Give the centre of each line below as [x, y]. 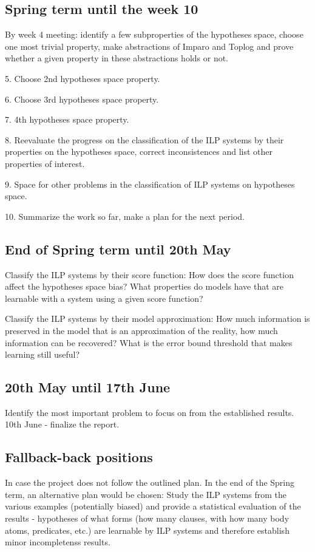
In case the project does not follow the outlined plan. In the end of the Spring [150, 482]
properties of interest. [45, 163]
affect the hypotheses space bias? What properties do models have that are [144, 286]
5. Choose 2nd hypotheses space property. [83, 78]
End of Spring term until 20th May [118, 249]
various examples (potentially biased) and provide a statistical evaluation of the [153, 506]
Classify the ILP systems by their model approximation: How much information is [157, 319]
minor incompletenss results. [58, 542]
